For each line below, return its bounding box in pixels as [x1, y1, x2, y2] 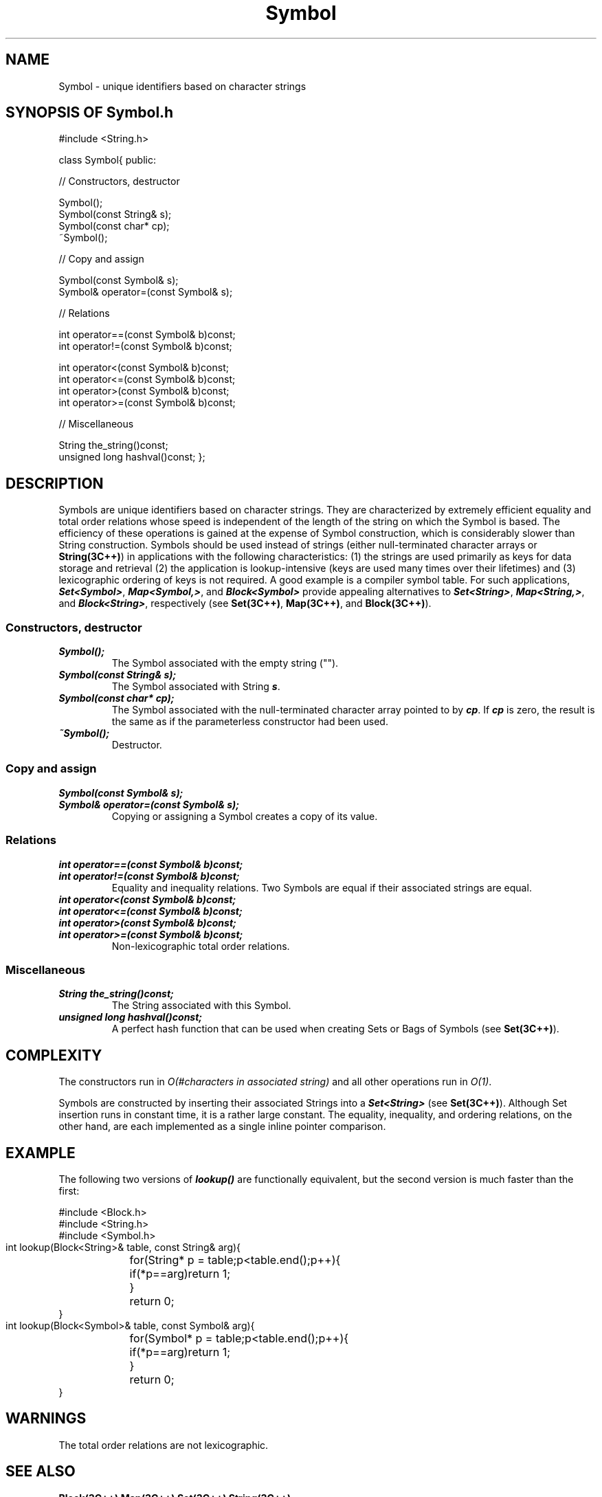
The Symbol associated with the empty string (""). [111, 657, 339, 669]
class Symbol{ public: [58, 154, 156, 166]
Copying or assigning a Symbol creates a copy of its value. [111, 810, 378, 822]
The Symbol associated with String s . [111, 680, 280, 693]
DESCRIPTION [5, 474, 104, 492]
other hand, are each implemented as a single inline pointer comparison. [58, 1120, 386, 1133]
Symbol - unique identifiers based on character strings [58, 80, 306, 92]
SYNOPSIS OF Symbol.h [5, 104, 174, 122]
